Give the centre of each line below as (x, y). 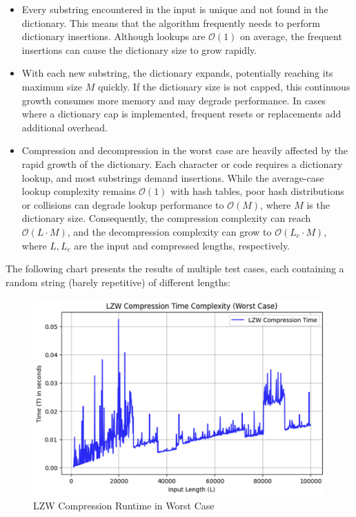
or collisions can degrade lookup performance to (123, 204)
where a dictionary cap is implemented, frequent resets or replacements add (181, 114)
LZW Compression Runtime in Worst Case (124, 505)
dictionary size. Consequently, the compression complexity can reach (166, 218)
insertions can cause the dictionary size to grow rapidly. (139, 49)
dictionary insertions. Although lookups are (113, 36)
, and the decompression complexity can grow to (169, 231)
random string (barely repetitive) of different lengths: (118, 282)
